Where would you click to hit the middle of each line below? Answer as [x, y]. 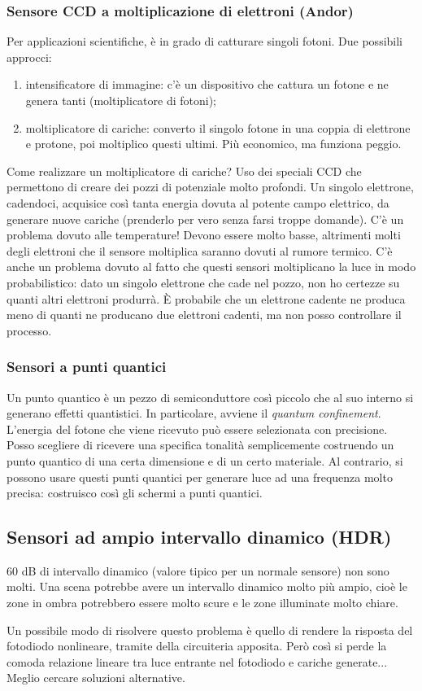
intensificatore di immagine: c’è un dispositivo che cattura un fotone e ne [207, 84]
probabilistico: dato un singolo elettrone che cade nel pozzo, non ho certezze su [203, 282]
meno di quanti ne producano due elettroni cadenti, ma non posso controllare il [204, 315]
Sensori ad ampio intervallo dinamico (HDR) [199, 537]
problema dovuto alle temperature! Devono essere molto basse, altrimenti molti [204, 235]
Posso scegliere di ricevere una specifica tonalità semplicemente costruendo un [200, 445]
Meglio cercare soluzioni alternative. [96, 678]
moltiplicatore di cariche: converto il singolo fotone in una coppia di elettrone [218, 127]
